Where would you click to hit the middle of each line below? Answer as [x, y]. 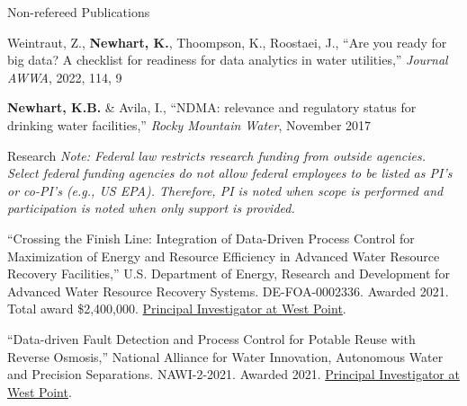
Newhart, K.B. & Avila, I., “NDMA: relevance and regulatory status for [212, 107]
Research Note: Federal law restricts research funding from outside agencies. [217, 155]
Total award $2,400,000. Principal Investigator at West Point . [177, 309]
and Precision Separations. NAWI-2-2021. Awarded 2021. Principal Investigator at [233, 374]
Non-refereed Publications [79, 12]
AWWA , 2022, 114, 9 [65, 77]
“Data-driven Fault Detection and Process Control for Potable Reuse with [211, 338]
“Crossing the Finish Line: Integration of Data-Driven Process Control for [211, 238]
